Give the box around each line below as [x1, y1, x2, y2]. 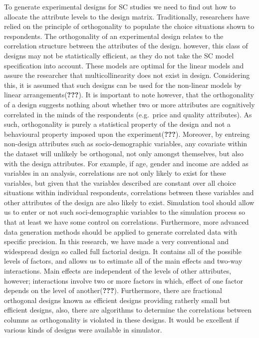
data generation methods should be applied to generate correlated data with [4, 226, 237, 237]
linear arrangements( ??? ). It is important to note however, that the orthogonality [4, 89, 254, 100]
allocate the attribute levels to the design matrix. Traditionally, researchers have [4, 11, 250, 21]
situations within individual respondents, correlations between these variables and [4, 187, 254, 198]
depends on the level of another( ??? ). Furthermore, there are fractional [4, 285, 222, 296]
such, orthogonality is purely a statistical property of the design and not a [4, 119, 231, 129]
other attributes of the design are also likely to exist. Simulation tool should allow [4, 197, 255, 207]
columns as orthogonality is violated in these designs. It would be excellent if [4, 315, 239, 325]
